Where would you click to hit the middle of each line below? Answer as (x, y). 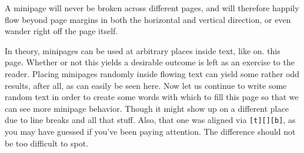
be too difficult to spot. (47, 143)
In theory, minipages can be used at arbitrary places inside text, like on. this (143, 50)
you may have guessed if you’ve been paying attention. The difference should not (150, 131)
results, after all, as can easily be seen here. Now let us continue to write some (146, 85)
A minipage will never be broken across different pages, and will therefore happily (152, 8)
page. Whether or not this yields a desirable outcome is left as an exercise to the (150, 62)
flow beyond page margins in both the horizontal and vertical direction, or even (148, 19)
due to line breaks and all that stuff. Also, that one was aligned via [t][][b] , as (150, 120)
